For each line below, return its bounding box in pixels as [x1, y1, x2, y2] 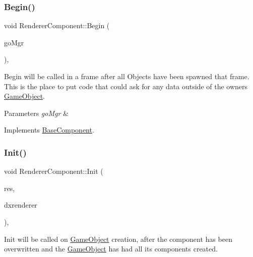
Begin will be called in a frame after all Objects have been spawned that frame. [4, 71, 249, 81]
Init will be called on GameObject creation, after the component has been [4, 233, 232, 244]
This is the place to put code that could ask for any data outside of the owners [4, 81, 248, 91]
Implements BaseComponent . [4, 124, 94, 135]
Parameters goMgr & [4, 107, 69, 118]
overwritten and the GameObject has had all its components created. [4, 243, 218, 254]
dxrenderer [4, 200, 37, 210]
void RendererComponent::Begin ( [4, 20, 110, 31]
